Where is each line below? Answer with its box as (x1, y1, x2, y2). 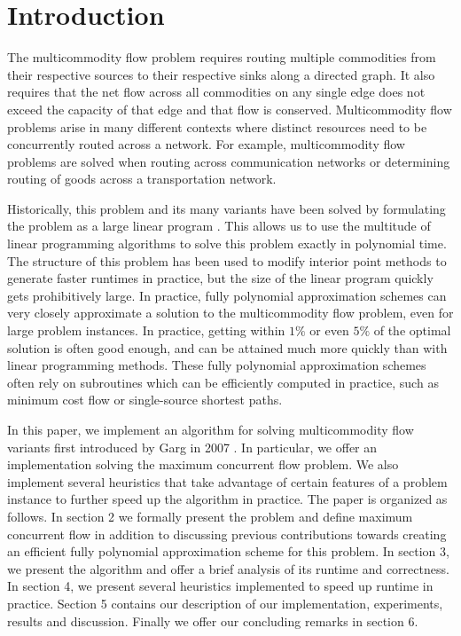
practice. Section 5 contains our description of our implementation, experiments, (7, 593, 443, 612)
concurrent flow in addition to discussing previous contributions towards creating (7, 524, 447, 543)
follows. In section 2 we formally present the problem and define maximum (7, 506, 413, 525)
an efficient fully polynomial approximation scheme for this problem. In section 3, (7, 542, 449, 561)
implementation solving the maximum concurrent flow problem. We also (7, 455, 399, 474)
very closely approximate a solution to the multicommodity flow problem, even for (7, 303, 454, 322)
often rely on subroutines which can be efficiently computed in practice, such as (7, 373, 439, 391)
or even (309, 321, 349, 340)
